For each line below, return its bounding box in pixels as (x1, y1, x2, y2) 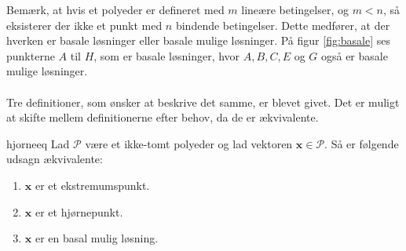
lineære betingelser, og (241, 2, 349, 17)
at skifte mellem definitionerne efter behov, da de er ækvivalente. (6, 109, 319, 125)
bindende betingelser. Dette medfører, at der (175, 16, 390, 33)
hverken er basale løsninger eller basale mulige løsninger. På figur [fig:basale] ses (6, 32, 391, 49)
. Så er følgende (324, 135, 399, 151)
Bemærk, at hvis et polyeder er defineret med (6, 2, 225, 17)
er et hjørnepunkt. (35, 203, 123, 220)
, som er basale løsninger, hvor (93, 47, 240, 64)
